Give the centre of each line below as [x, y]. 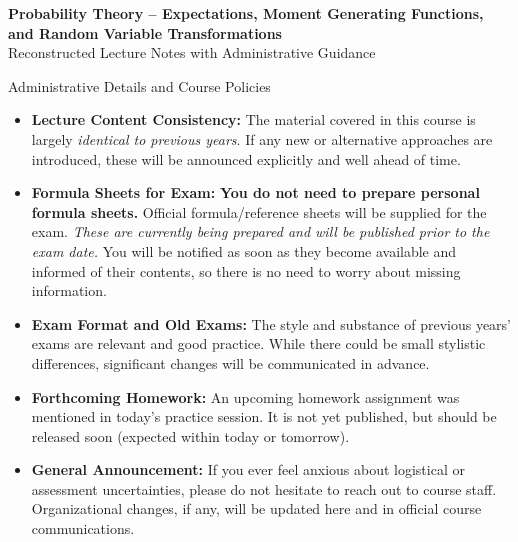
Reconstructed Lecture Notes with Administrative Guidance [192, 52]
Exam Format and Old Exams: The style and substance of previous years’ [271, 323]
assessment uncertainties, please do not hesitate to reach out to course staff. [264, 488]
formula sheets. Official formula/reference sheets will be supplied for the [259, 211]
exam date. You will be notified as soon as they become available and [244, 250]
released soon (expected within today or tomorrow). [190, 435]
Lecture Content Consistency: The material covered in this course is [253, 119]
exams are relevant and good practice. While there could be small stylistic [258, 343]
